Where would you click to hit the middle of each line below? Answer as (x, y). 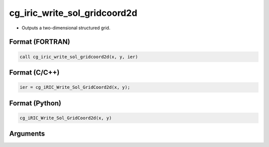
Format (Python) (35, 103)
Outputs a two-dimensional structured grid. (66, 28)
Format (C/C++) (34, 72)
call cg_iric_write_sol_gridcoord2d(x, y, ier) (79, 57)
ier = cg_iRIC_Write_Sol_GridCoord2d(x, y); (75, 87)
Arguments (27, 134)
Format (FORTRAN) (40, 42)
